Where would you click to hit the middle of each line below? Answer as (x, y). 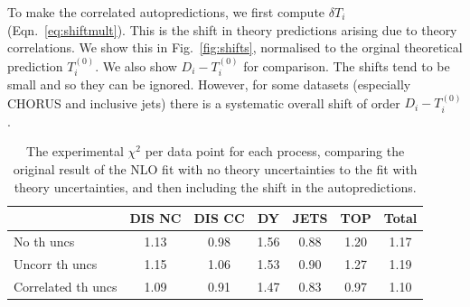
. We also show (136, 65)
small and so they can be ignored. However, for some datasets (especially (209, 84)
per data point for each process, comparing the (275, 151)
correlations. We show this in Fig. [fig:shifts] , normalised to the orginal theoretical (235, 47)
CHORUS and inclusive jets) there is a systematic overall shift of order (204, 102)
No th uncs (44, 242)
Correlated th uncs (66, 286)
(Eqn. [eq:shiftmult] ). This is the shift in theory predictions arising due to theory (232, 29)
